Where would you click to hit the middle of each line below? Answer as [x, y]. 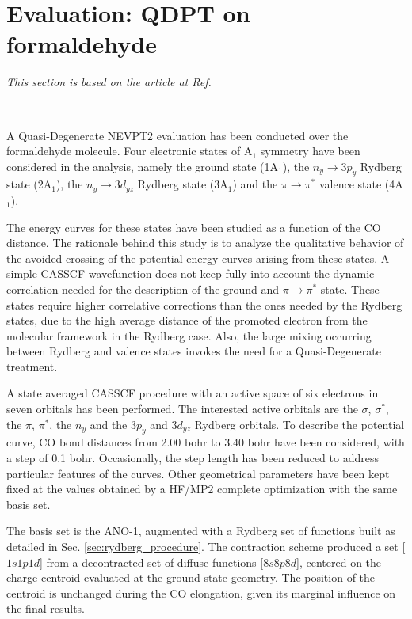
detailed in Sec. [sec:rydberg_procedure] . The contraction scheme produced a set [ [206, 547]
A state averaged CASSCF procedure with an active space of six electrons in [193, 393]
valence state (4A [361, 184]
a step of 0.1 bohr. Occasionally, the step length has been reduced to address [193, 458]
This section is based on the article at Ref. [109, 82]
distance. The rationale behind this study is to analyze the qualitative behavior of [205, 243]
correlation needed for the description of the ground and [143, 289]
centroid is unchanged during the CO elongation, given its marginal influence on [201, 592]
